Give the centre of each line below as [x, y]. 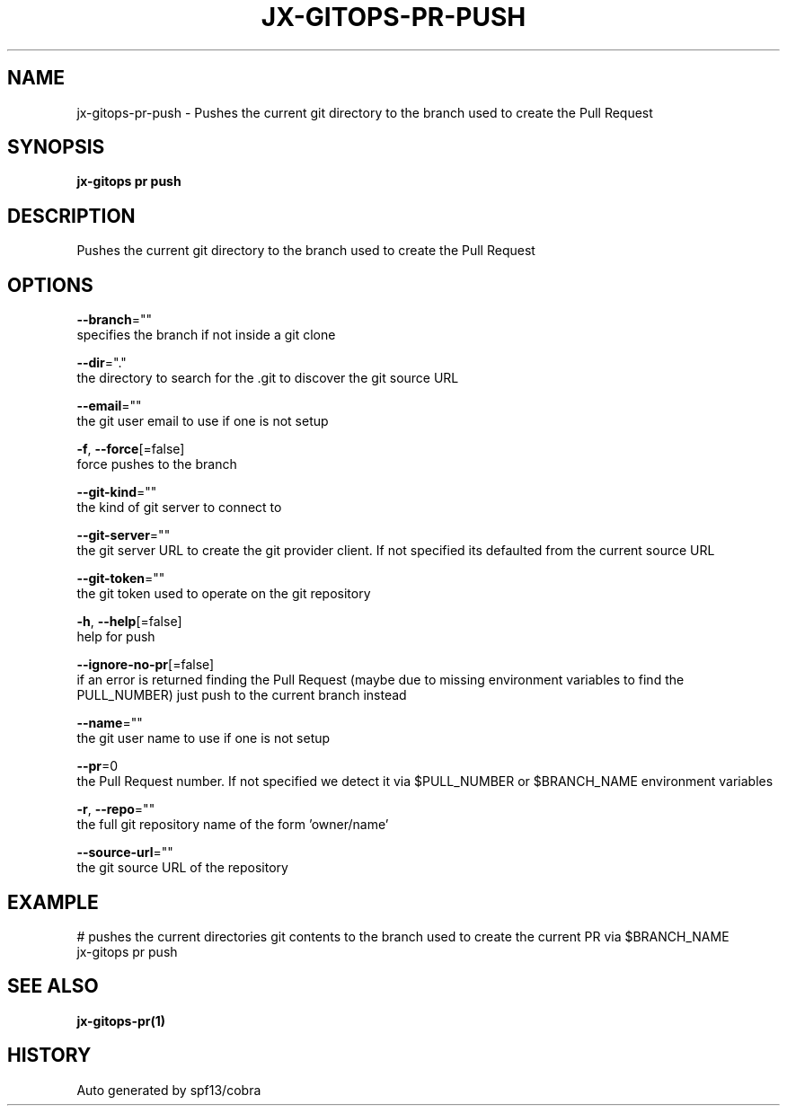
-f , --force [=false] [131, 449]
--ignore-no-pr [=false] [146, 665]
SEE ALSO [53, 986]
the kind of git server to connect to [179, 508]
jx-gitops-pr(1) [121, 1020]
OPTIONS [50, 285]
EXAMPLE [53, 902]
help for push [116, 637]
